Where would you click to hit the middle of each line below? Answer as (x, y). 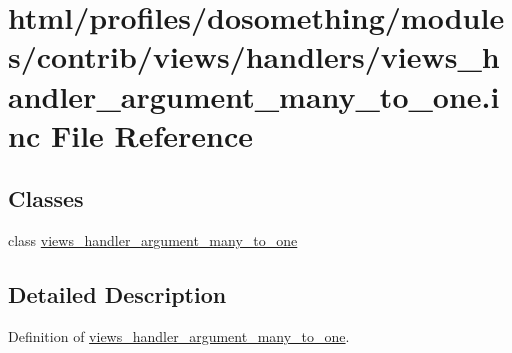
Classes (46, 198)
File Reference (152, 134)
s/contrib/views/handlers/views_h (254, 56)
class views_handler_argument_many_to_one (153, 240)
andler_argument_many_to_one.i (254, 95)
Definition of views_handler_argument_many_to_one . (179, 335)
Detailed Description (117, 294)
